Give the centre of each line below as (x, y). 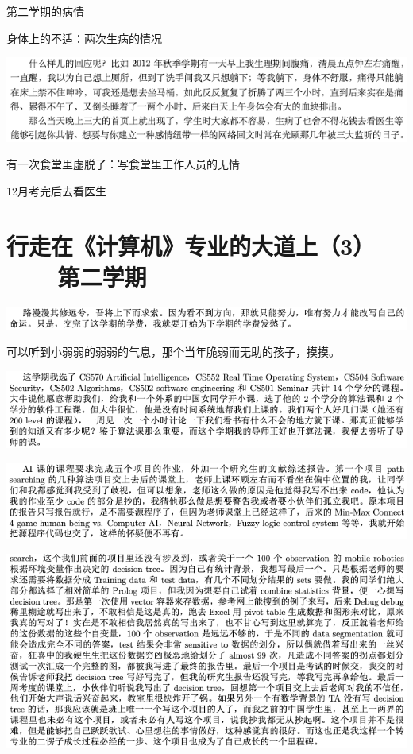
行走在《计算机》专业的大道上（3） (191, 245)
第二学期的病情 (45, 11)
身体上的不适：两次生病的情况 (84, 38)
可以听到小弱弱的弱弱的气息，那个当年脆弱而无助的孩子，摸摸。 (173, 352)
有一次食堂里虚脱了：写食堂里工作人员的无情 (123, 164)
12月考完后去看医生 (56, 190)
